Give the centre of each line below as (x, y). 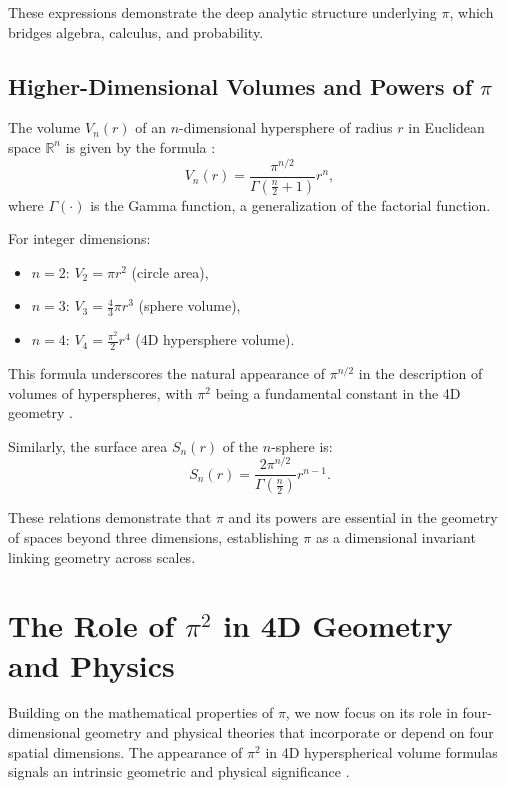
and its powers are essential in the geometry (363, 517)
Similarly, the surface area (88, 445)
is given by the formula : (140, 146)
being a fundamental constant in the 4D (338, 392)
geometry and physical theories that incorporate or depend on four (289, 732)
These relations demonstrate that (110, 517)
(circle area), (170, 271)
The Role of (91, 625)
